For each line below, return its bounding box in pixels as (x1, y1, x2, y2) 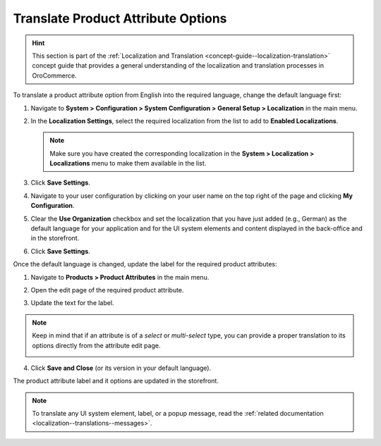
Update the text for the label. (30, 299, 114, 307)
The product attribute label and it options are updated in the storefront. (13, 377, 219, 385)
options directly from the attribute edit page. (32, 341, 161, 349)
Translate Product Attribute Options (13, 11, 227, 26)
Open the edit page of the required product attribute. (30, 285, 184, 294)
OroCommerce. (32, 71, 77, 80)
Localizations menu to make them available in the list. (49, 159, 207, 168)
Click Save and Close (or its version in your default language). (30, 364, 212, 372)
